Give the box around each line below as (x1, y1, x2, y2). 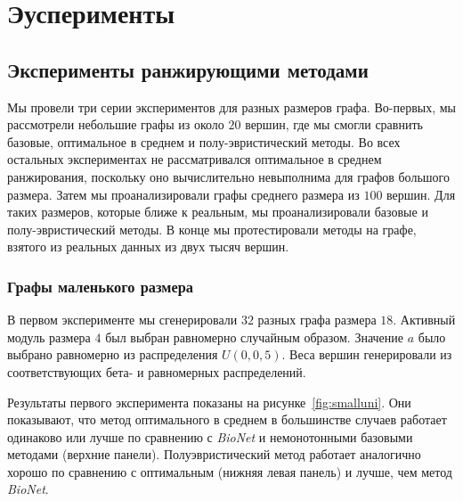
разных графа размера (257, 310, 377, 329)
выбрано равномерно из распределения (7, 345, 218, 364)
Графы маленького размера (7, 275, 194, 297)
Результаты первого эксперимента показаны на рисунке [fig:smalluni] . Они (7, 392, 411, 411)
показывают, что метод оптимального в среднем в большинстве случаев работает (7, 410, 447, 429)
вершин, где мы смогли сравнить (245, 115, 423, 134)
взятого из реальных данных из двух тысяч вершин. (7, 237, 289, 256)
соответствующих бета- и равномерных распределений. (7, 362, 306, 381)
